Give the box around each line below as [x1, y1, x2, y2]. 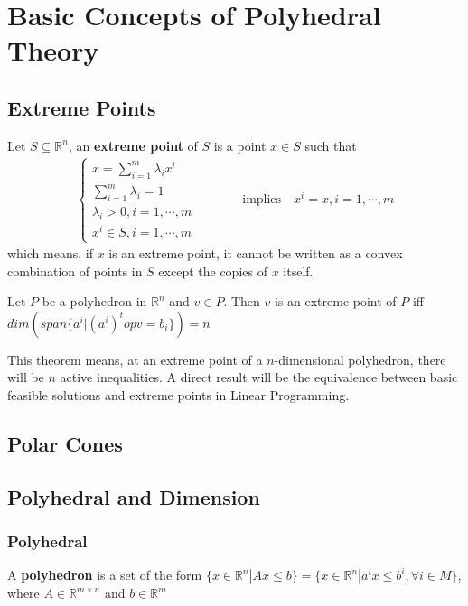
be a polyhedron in [42, 292, 147, 311]
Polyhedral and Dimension [7, 482, 260, 510]
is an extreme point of [274, 292, 397, 311]
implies [242, 192, 282, 206]
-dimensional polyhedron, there [274, 350, 446, 368]
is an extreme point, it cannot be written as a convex [108, 244, 403, 263]
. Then [223, 292, 260, 311]
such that [304, 135, 357, 154]
